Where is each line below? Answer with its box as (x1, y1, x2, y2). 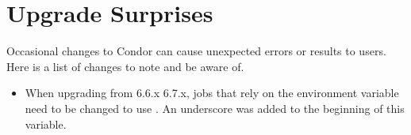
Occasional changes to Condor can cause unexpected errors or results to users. (6, 43, 386, 59)
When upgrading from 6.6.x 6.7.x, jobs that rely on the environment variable (25, 84, 399, 101)
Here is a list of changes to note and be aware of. (6, 58, 244, 74)
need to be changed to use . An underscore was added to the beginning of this (25, 99, 405, 116)
